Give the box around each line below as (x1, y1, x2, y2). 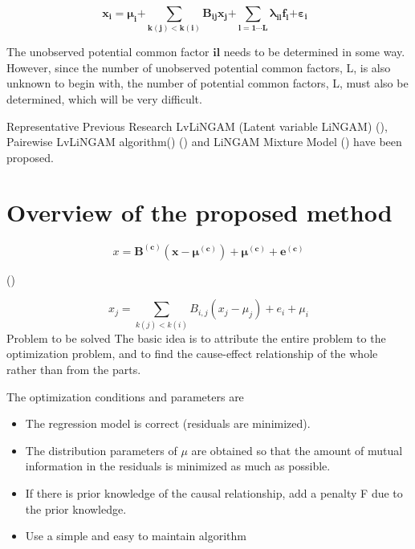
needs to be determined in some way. (223, 43, 405, 60)
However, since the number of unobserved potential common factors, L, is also (6, 59, 391, 75)
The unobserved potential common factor (6, 43, 210, 60)
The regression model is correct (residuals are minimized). (25, 415, 311, 432)
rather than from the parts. (6, 360, 141, 377)
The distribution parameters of (25, 441, 177, 458)
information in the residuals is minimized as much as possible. (25, 458, 331, 474)
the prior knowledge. (25, 500, 127, 517)
